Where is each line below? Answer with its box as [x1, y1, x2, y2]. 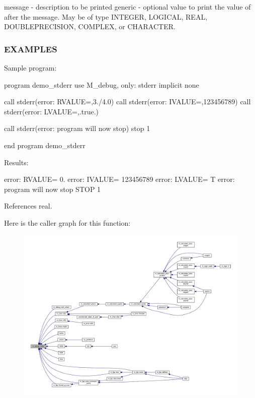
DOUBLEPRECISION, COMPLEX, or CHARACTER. [4, 21, 176, 32]
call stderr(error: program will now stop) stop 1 [4, 123, 150, 134]
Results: [4, 157, 29, 167]
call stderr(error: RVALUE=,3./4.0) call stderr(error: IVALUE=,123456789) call [4, 96, 251, 107]
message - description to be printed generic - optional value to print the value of [4, 2, 251, 12]
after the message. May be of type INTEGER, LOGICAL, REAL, [4, 11, 208, 22]
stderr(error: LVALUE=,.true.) [4, 106, 99, 116]
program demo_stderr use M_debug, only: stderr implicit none [4, 79, 199, 90]
